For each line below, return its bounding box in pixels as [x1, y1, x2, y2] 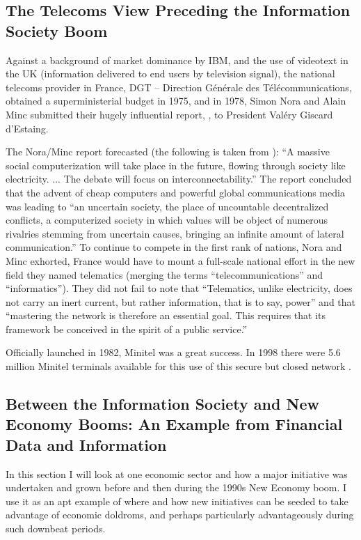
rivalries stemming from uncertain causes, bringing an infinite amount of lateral [6, 226, 344, 240]
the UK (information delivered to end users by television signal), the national [6, 66, 335, 81]
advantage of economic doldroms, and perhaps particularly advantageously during [6, 507, 354, 522]
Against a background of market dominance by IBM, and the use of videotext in [6, 52, 348, 67]
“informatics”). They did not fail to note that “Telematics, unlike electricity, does [6, 281, 353, 295]
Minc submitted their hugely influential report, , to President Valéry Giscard [6, 107, 333, 121]
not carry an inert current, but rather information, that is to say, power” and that [6, 294, 356, 309]
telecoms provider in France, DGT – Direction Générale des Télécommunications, [6, 79, 352, 94]
